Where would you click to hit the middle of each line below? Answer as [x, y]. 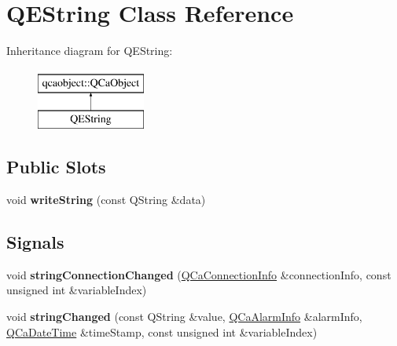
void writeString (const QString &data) [106, 200]
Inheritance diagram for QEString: [90, 51]
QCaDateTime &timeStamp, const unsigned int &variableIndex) [162, 331]
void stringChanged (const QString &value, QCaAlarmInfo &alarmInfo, [184, 317]
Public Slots [56, 167]
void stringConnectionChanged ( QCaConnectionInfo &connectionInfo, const [199, 274]
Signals [35, 242]
